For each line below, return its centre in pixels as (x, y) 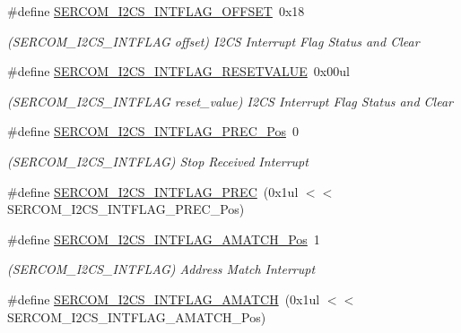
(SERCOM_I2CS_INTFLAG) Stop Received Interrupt (158, 161)
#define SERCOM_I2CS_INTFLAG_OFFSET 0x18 (156, 11)
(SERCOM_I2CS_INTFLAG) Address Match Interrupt (161, 269)
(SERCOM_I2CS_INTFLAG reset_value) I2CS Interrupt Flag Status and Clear (230, 101)
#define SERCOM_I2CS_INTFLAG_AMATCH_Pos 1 (164, 239)
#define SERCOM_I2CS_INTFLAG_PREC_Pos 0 (153, 131)
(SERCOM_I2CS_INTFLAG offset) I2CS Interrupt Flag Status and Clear (213, 41)
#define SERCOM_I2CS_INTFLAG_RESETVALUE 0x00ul (178, 71)
